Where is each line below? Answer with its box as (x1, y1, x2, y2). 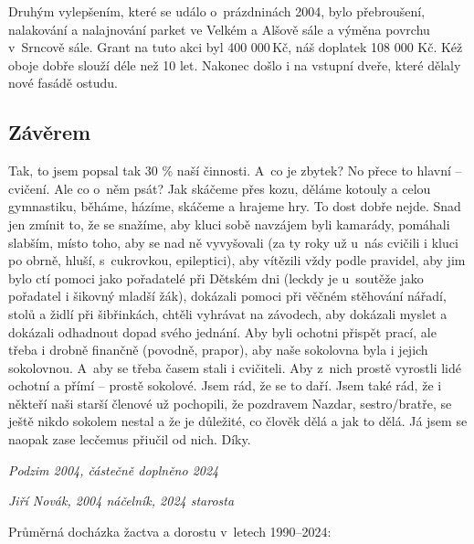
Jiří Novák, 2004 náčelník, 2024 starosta (8, 491, 235, 510)
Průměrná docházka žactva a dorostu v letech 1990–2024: (8, 521, 332, 540)
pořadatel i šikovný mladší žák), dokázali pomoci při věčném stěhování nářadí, (8, 286, 447, 305)
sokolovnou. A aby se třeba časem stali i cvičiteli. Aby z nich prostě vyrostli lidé (8, 357, 461, 377)
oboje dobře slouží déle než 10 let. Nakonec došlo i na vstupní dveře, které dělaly (8, 55, 461, 74)
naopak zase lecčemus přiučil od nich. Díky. (8, 430, 251, 449)
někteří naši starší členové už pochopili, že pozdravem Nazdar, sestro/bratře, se (8, 393, 452, 412)
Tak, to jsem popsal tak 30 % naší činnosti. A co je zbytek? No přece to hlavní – (8, 161, 462, 180)
